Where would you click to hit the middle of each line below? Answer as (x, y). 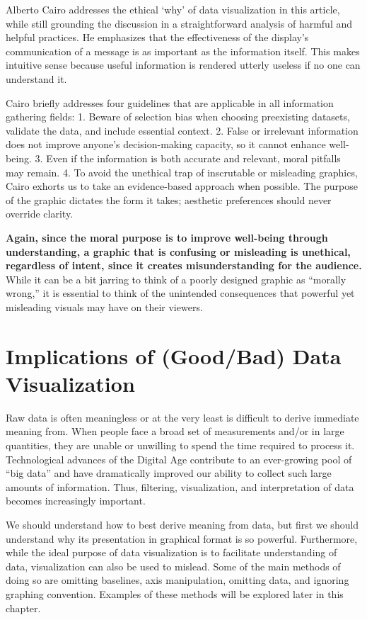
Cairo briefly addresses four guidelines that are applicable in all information (170, 102)
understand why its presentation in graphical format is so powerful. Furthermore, (182, 538)
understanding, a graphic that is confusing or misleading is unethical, (178, 251)
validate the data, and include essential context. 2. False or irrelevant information (182, 130)
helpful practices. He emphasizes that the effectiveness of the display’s (157, 37)
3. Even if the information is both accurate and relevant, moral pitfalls (188, 158)
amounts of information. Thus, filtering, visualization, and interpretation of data (180, 486)
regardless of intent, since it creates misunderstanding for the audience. (184, 265)
